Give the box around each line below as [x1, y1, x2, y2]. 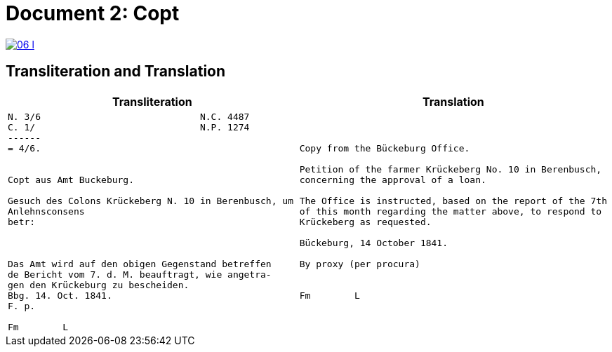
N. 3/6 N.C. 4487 [8, 111, 250, 122]
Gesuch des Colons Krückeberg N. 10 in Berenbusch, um [8, 195, 293, 206]
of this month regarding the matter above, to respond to [299, 205, 602, 217]
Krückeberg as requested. [299, 216, 432, 227]
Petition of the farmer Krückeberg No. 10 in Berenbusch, [299, 163, 602, 175]
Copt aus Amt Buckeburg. [8, 174, 135, 185]
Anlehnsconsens [8, 205, 85, 217]
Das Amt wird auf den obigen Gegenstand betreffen [8, 258, 272, 269]
